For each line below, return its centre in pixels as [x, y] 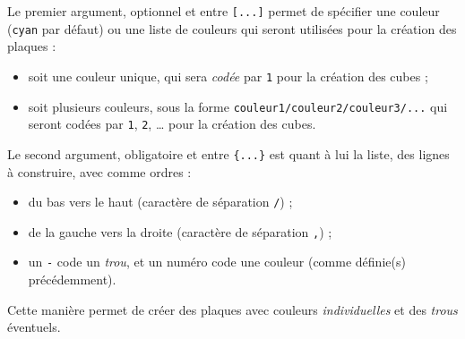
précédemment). [72, 280]
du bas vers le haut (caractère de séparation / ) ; [160, 202]
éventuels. [34, 327]
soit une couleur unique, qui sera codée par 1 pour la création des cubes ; [228, 76]
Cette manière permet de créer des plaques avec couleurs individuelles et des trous [232, 309]
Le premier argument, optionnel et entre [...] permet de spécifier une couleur [224, 11]
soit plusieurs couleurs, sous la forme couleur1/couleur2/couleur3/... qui [238, 106]
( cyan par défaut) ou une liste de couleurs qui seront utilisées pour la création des [232, 28]
